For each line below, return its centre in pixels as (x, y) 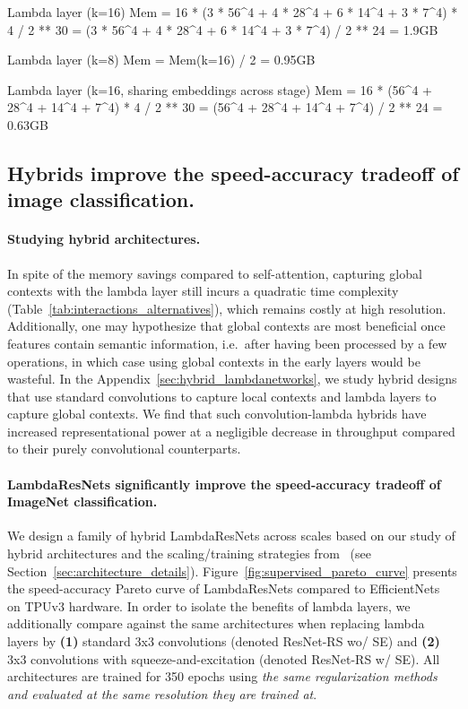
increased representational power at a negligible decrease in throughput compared (231, 431)
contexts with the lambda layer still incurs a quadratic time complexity (203, 291)
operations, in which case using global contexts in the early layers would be (214, 361)
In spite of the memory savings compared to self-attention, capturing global (215, 273)
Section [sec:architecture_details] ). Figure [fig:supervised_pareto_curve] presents (232, 571)
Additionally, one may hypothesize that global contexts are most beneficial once (226, 326)
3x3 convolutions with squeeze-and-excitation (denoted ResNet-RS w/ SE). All (224, 658)
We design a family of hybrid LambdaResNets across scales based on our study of (231, 536)
